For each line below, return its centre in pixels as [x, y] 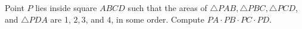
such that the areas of [167, 8]
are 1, [60, 19]
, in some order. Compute [158, 19]
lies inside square [66, 8]
